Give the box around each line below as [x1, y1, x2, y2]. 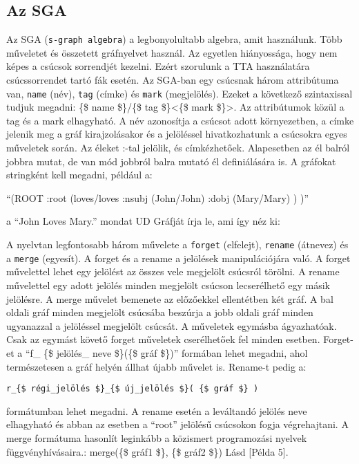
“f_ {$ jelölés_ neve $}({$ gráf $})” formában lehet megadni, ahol [25, 345, 308, 360]
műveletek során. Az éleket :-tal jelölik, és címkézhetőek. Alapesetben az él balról [6, 140, 350, 155]
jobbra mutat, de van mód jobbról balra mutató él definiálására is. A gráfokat [6, 154, 336, 168]
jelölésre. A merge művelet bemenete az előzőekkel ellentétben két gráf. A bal [6, 291, 333, 306]
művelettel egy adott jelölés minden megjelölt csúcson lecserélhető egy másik [6, 277, 330, 292]
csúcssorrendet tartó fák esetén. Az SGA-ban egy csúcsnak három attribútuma [6, 73, 339, 87]
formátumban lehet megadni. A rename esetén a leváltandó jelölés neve [6, 403, 307, 418]
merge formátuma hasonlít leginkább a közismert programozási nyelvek [6, 430, 307, 445]
